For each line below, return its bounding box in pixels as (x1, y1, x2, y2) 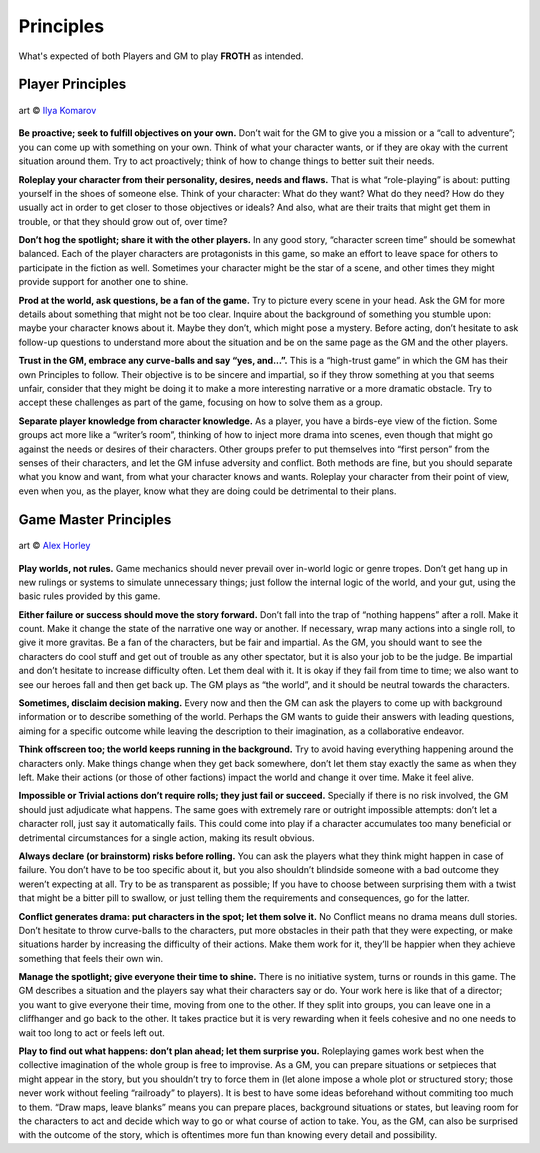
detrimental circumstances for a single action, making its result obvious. (18, 831, 315, 844)
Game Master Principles (18, 511, 172, 528)
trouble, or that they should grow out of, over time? (18, 215, 228, 227)
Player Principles (18, 76, 127, 93)
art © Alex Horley (18, 540, 91, 552)
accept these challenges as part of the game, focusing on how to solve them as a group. (18, 396, 384, 409)
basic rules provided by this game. (18, 590, 161, 602)
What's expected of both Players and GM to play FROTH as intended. (18, 50, 304, 62)
